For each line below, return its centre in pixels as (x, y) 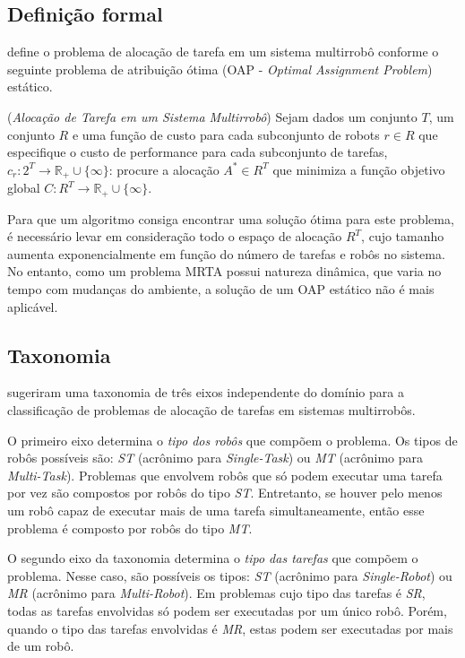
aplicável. (33, 306)
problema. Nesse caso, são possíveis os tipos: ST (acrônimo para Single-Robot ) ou (230, 575)
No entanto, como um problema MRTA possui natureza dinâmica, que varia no (224, 271)
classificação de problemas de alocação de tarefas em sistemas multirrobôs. (211, 410)
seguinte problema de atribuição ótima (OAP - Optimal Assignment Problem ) (220, 69)
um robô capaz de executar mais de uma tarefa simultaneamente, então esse (216, 510)
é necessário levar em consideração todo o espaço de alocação (175, 236)
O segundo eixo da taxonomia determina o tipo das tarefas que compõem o (213, 558)
